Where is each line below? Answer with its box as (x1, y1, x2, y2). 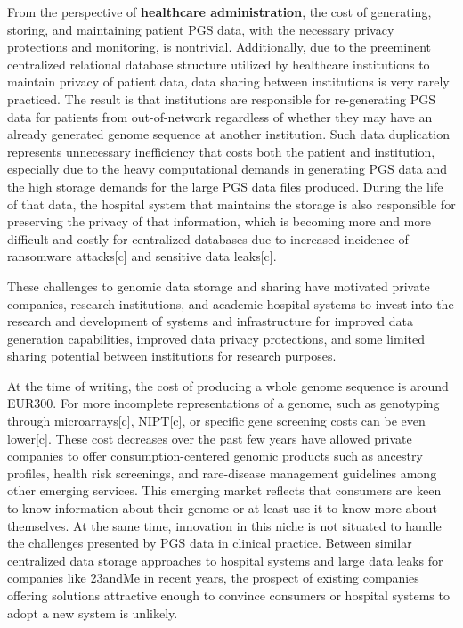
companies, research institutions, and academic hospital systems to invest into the (7, 294, 454, 313)
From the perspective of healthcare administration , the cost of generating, (7, 3, 432, 20)
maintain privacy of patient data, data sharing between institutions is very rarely (7, 72, 450, 91)
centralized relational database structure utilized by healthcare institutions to (7, 54, 430, 73)
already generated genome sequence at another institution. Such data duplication (7, 125, 450, 143)
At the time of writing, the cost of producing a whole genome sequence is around (7, 376, 449, 395)
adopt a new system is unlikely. (7, 603, 178, 622)
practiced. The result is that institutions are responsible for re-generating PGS (7, 89, 435, 108)
